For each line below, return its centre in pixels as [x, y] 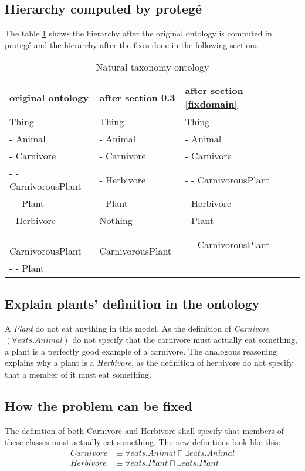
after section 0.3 [137, 97]
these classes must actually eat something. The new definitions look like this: [143, 442]
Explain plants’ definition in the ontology [132, 303]
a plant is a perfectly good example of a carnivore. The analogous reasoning [141, 351]
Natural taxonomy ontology [152, 67]
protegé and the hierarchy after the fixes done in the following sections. [133, 44]
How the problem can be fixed [99, 405]
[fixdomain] [211, 104]
